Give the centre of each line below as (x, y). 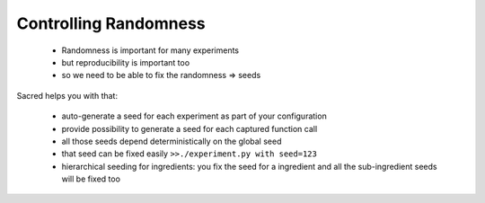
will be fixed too (91, 179)
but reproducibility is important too (126, 62)
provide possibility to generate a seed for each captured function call (190, 128)
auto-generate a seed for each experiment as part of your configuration (194, 116)
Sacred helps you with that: (67, 95)
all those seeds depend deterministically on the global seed (172, 141)
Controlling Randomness (111, 23)
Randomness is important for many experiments (150, 50)
